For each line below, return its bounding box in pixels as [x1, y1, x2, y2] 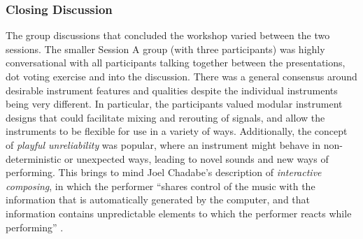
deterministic [6, 151, 62, 166]
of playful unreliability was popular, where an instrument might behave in [6, 137, 321, 152]
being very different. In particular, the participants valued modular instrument [6, 96, 343, 111]
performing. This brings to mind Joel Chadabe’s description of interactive [6, 165, 322, 180]
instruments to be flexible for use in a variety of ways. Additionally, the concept [6, 124, 348, 138]
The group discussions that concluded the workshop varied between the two [6, 28, 330, 43]
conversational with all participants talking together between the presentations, [6, 55, 346, 70]
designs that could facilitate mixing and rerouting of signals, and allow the [6, 110, 325, 124]
